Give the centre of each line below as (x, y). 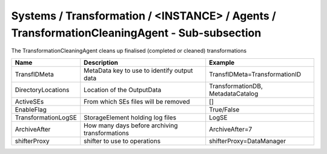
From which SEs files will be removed (137, 101)
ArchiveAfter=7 (231, 129)
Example (222, 62)
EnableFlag (31, 109)
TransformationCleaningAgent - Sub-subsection (136, 33)
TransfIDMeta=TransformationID (255, 74)
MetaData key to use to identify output (138, 70)
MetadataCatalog (234, 93)
